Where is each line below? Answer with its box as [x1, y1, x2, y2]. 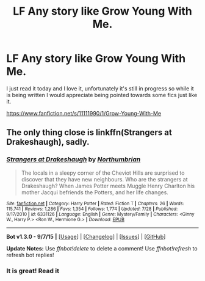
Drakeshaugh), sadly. [6, 137, 90, 147]
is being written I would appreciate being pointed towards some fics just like [6, 91, 198, 98]
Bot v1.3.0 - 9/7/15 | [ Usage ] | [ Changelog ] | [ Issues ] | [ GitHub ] [6, 233, 166, 240]
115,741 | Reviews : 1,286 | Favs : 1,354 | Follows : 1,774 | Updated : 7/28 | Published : [6, 206, 178, 212]
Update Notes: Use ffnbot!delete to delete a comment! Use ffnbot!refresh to [6, 244, 198, 252]
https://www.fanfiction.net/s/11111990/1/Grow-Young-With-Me [6, 109, 162, 117]
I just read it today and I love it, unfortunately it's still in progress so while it [6, 84, 194, 92]
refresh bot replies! [6, 251, 54, 258]
